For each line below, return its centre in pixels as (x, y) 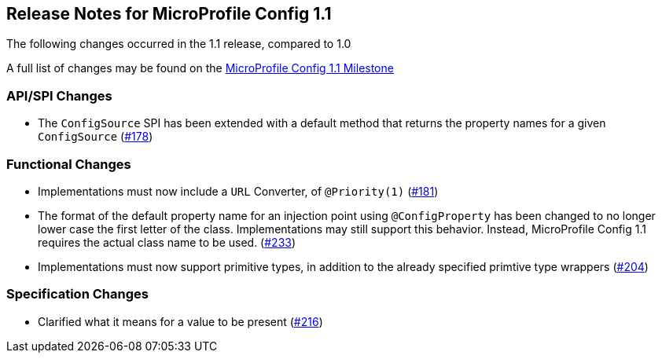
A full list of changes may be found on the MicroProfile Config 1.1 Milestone (200, 68)
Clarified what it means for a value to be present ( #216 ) (180, 321)
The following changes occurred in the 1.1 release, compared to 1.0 (179, 44)
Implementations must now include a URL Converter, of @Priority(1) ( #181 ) (238, 191)
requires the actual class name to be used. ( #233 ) (167, 242)
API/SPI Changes (59, 95)
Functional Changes (69, 164)
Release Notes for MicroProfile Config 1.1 (169, 14)
